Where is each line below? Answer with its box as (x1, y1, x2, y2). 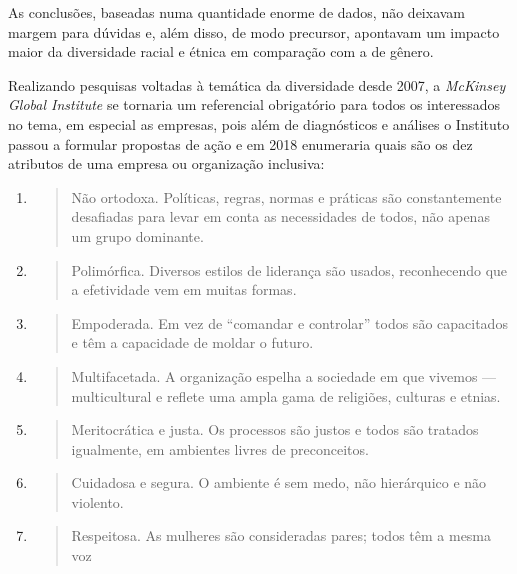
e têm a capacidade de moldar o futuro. (71, 332, 314, 353)
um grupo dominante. (71, 225, 204, 246)
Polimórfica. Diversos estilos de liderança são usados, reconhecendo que (71, 259, 508, 280)
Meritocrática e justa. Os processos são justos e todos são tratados (71, 419, 479, 440)
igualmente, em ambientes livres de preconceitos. (71, 438, 369, 459)
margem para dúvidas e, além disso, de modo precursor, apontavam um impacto (8, 21, 500, 42)
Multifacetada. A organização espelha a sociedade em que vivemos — (71, 365, 497, 386)
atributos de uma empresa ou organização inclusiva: (8, 153, 325, 174)
